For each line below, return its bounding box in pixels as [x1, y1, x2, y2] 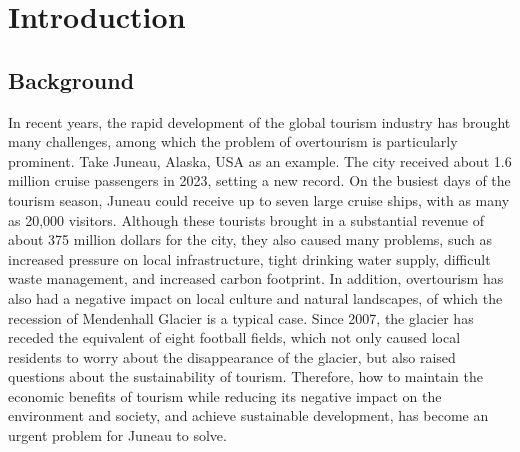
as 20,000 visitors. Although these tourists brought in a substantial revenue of [8, 209, 485, 230]
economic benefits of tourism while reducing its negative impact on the [8, 385, 442, 406]
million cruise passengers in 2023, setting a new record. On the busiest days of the [8, 170, 511, 191]
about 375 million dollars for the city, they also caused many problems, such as [8, 229, 492, 250]
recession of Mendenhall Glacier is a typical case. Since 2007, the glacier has [8, 307, 474, 328]
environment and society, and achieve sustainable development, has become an [8, 405, 489, 426]
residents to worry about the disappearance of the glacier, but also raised [8, 346, 456, 367]
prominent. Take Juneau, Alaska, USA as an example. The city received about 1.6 [8, 150, 512, 171]
